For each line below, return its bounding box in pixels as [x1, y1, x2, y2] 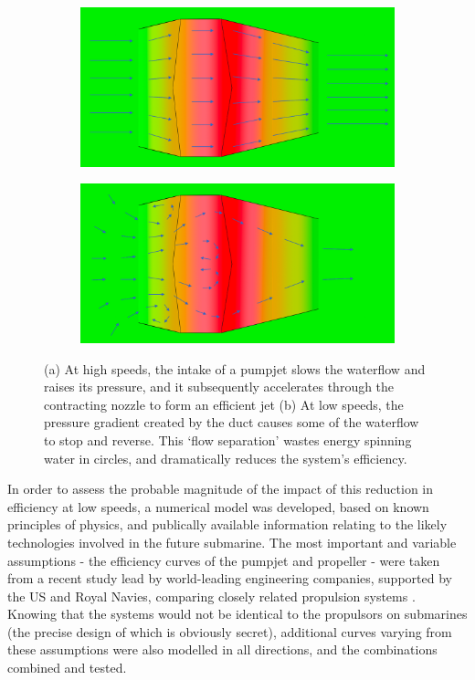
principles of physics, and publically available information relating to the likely [7, 515, 448, 534]
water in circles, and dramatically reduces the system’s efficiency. [44, 448, 407, 467]
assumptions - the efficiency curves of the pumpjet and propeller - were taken [7, 550, 440, 570]
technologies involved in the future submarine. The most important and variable [7, 532, 457, 551]
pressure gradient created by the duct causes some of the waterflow [44, 413, 419, 432]
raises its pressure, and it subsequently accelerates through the [44, 377, 395, 396]
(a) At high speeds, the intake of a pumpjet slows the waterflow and [44, 359, 426, 378]
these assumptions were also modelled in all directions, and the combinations [7, 640, 438, 659]
